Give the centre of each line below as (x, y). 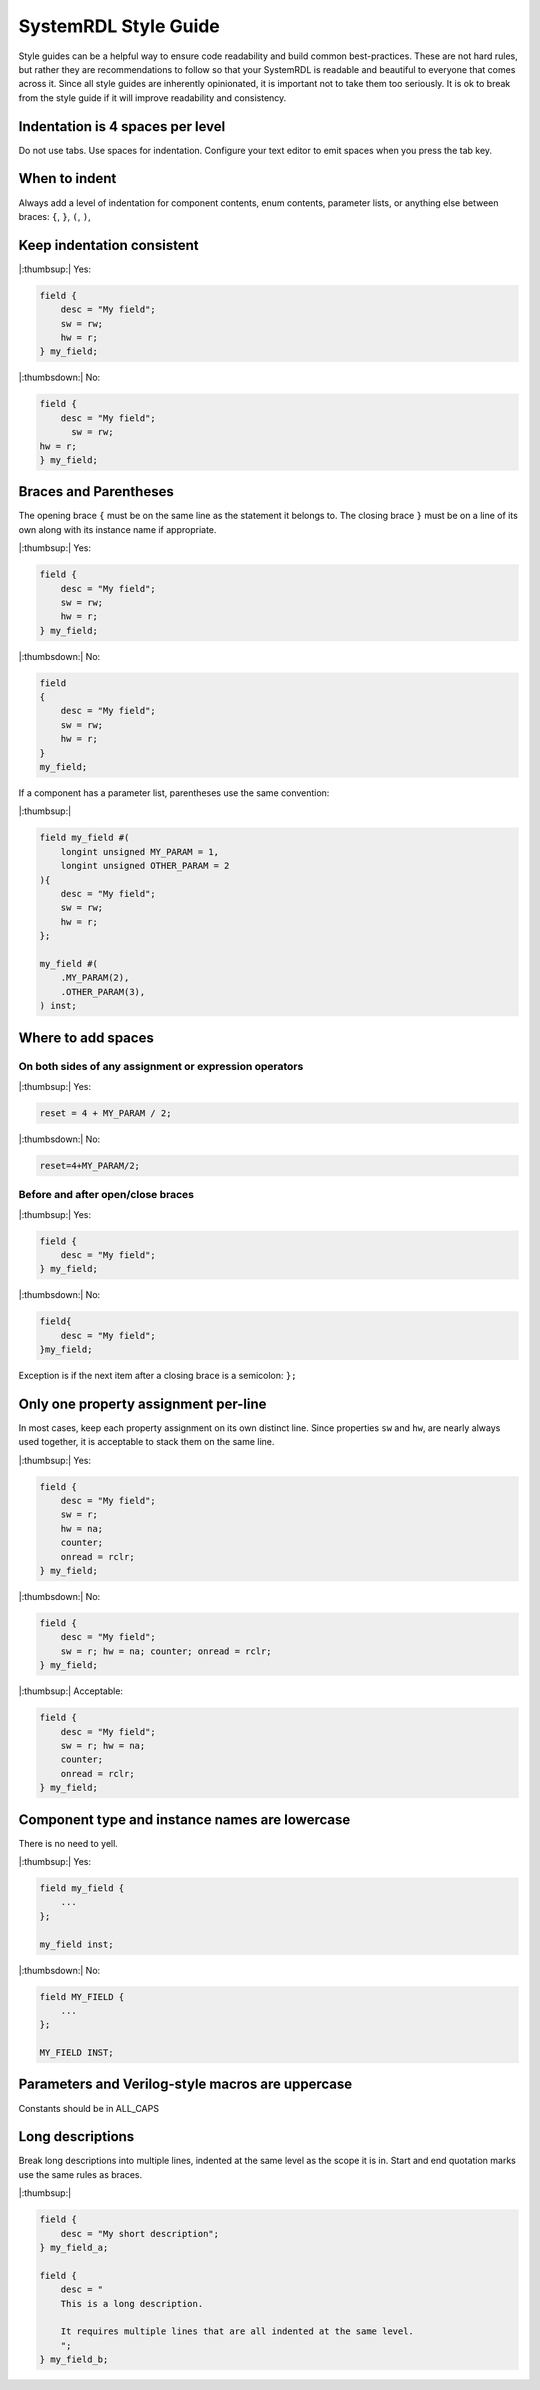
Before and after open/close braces (106, 1195)
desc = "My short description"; (140, 2233)
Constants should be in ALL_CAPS (89, 2108)
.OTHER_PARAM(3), (103, 991)
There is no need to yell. (68, 1843)
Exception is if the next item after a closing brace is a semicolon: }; (157, 1376)
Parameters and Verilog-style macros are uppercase (185, 2084)
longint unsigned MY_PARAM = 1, (140, 851)
